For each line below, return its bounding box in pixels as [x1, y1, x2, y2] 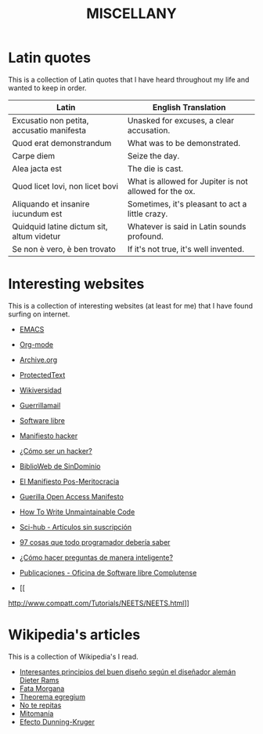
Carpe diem [12, 150, 56, 161]
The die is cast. [127, 163, 184, 173]
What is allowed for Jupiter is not [127, 176, 248, 187]
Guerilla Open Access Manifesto [19, 491, 124, 501]
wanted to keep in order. [8, 83, 87, 93]
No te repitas [19, 700, 62, 710]
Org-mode [19, 339, 53, 349]
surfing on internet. [8, 309, 70, 319]
